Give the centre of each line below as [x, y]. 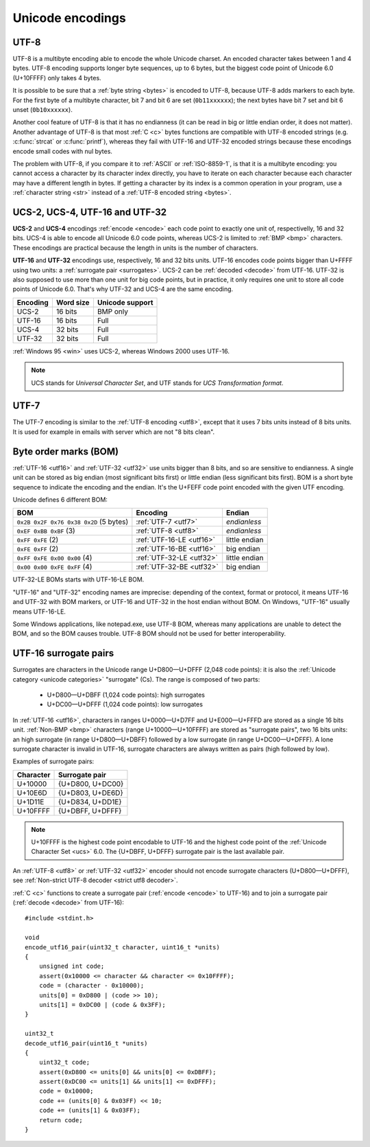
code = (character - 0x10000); [91, 986]
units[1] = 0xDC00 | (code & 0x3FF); [102, 1005]
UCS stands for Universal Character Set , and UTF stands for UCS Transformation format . [157, 383]
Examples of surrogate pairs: [53, 761]
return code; [61, 1120]
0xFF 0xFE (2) [38, 540]
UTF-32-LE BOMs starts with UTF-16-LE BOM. [78, 579]
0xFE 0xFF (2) [38, 549]
